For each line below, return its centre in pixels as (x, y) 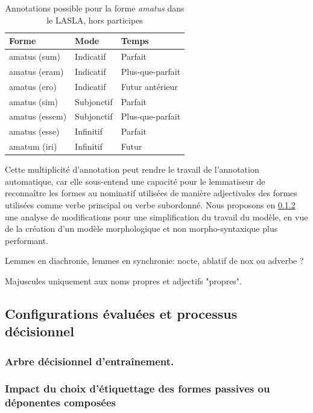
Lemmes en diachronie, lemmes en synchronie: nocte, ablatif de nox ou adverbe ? (154, 261)
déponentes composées (61, 402)
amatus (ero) (33, 86)
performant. (27, 240)
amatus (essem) (38, 116)
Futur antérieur (149, 86)
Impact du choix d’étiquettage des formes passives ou (138, 389)
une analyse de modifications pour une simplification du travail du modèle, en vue (156, 216)
